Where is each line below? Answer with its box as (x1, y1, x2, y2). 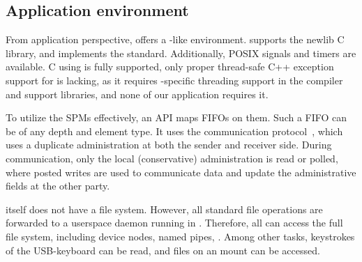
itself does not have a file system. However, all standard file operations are (6, 201, 323, 216)
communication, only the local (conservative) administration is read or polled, (6, 151, 338, 165)
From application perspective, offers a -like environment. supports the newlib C (6, 32, 345, 47)
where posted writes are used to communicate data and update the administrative (6, 164, 356, 179)
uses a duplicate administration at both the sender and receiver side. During (6, 137, 332, 152)
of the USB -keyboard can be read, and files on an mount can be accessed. (6, 242, 320, 257)
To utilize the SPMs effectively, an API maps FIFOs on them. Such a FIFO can (6, 110, 347, 125)
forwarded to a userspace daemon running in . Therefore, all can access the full (6, 215, 343, 230)
